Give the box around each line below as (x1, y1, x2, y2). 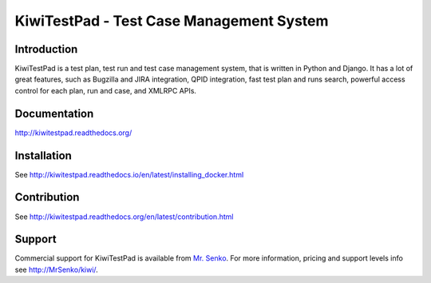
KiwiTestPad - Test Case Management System (14, 12, 329, 30)
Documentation (14, 106, 94, 120)
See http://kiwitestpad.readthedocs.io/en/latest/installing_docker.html (14, 169, 244, 179)
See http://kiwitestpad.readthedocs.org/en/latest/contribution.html (14, 212, 234, 221)
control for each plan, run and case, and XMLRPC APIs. (14, 86, 197, 95)
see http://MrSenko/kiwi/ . (14, 265, 99, 274)
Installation (14, 149, 72, 162)
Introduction (14, 42, 78, 56)
